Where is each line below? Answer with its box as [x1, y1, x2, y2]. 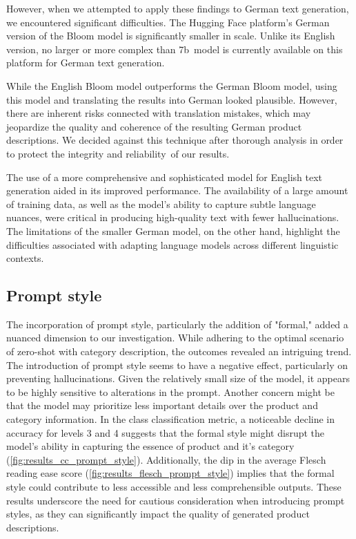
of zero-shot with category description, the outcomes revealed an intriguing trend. [6, 344, 352, 359]
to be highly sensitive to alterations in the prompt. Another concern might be [6, 384, 335, 399]
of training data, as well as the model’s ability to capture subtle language [6, 196, 316, 211]
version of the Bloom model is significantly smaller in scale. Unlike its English [6, 28, 335, 43]
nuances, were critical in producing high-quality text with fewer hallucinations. [6, 210, 339, 225]
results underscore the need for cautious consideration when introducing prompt [6, 493, 345, 507]
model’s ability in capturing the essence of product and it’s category [6, 439, 295, 453]
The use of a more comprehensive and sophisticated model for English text [6, 169, 323, 184]
